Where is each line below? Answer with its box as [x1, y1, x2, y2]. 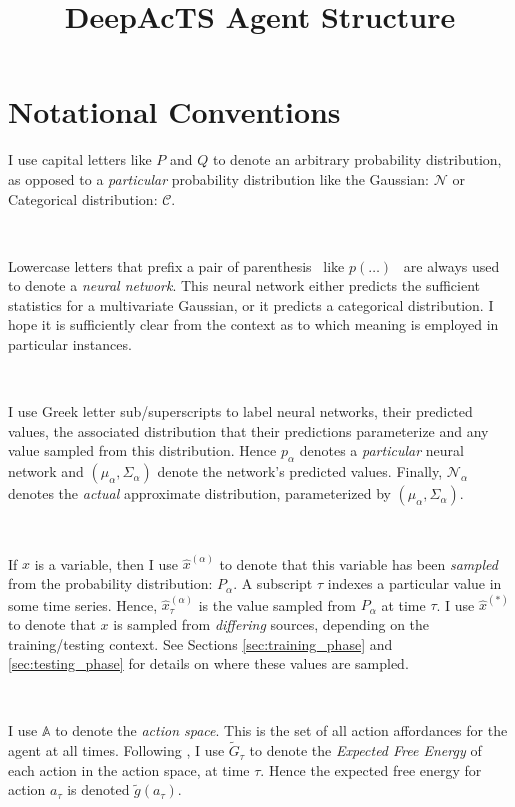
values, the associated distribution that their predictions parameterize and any [8, 420, 489, 441]
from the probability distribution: [8, 573, 213, 594]
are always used [403, 255, 500, 276]
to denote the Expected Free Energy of [249, 740, 482, 761]
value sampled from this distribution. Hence [8, 440, 277, 461]
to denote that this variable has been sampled [219, 553, 498, 574]
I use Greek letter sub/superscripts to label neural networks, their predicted [8, 401, 473, 422]
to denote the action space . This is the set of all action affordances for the [55, 720, 508, 741]
